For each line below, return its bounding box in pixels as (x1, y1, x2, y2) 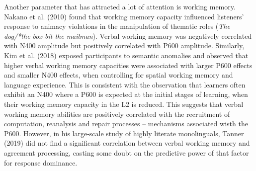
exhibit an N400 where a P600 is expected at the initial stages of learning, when (4, 89, 248, 99)
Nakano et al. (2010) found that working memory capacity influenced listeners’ (4, 11, 244, 21)
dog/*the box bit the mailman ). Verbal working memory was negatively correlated (4, 30, 252, 41)
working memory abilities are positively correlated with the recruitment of (4, 108, 230, 119)
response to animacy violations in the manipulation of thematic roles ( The (4, 21, 230, 31)
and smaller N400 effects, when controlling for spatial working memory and (4, 70, 233, 80)
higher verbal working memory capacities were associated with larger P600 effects (4, 60, 253, 70)
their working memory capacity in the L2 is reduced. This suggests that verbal (4, 98, 244, 109)
